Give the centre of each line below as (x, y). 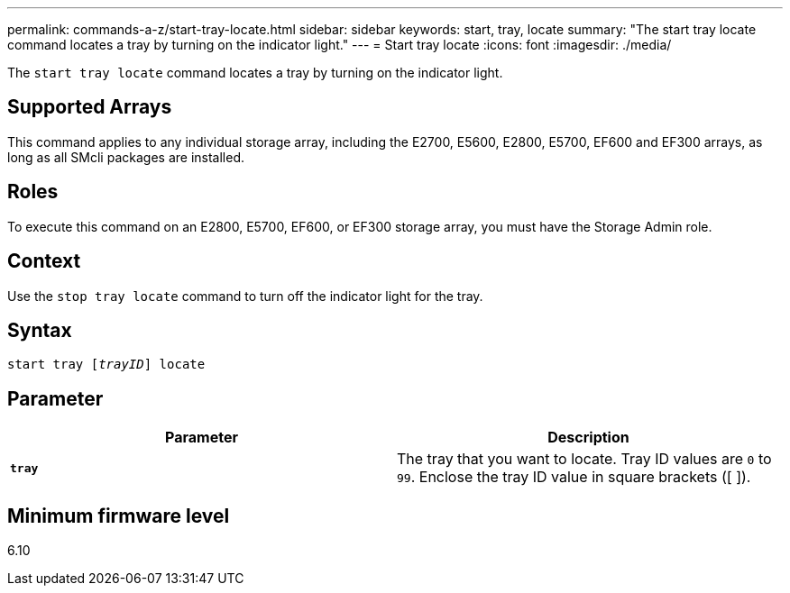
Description (588, 438)
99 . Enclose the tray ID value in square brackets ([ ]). (574, 477)
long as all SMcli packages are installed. (126, 157)
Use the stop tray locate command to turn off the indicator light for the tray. (245, 296)
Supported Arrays (90, 107)
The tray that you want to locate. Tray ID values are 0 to (584, 459)
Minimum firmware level (119, 515)
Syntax (40, 330)
